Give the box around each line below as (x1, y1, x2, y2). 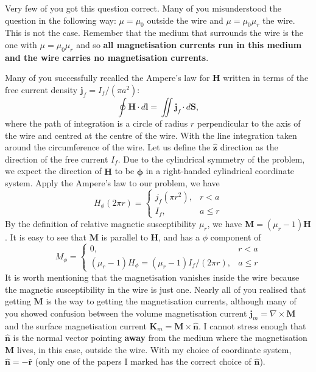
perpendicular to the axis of (197, 116, 301, 129)
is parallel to (101, 230, 148, 243)
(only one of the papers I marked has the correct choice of (35, 355, 251, 368)
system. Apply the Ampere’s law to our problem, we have (5, 177, 220, 189)
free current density (5, 83, 78, 96)
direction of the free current (5, 152, 108, 165)
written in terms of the (223, 71, 309, 84)
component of (210, 230, 261, 243)
